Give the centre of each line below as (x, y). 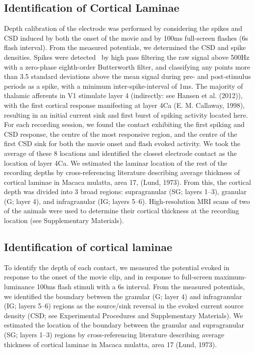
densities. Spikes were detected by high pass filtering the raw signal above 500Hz (127, 57)
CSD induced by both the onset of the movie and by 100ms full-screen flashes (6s (126, 38)
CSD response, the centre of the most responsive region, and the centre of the (121, 134)
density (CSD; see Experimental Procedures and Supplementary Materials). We (124, 315)
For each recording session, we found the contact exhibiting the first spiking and (124, 124)
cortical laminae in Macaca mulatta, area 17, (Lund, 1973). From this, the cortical (127, 182)
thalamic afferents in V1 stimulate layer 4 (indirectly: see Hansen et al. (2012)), (123, 95)
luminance (19, 287)
